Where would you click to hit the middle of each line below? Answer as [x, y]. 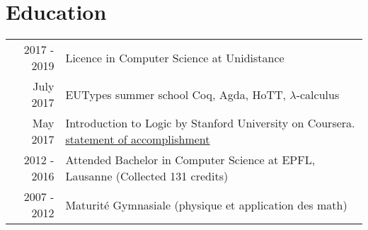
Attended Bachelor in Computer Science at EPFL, [190, 160]
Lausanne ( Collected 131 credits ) [147, 176]
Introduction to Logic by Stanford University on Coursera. [210, 123]
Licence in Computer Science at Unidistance [175, 57]
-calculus [318, 94]
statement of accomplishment [138, 139]
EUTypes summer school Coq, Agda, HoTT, [176, 94]
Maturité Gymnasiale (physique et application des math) [206, 205]
